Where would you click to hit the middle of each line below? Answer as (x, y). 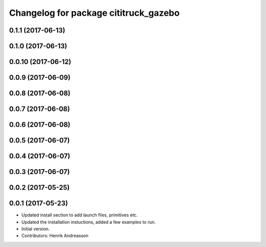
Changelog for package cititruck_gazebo (94, 13)
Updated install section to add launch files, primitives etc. (80, 215)
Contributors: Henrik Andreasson (55, 236)
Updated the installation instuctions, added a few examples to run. (89, 222)
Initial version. (36, 229)
